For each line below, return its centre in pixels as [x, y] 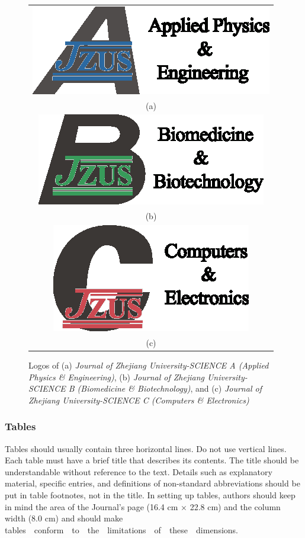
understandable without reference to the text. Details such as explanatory [139, 471]
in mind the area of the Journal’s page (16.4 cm [91, 506]
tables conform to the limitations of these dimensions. [122, 529]
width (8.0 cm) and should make [64, 518]
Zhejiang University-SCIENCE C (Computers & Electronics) [139, 400]
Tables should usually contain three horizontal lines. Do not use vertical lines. [146, 448]
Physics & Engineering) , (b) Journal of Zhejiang [116, 377]
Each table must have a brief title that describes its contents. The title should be [152, 460]
